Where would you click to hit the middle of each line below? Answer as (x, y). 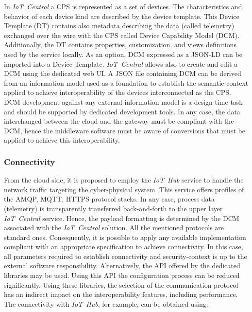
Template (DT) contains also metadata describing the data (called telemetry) (119, 26)
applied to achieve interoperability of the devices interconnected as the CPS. (118, 92)
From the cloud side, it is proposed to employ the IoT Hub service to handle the (124, 180)
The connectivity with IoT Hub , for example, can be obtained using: (106, 303)
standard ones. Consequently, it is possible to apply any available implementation (125, 237)
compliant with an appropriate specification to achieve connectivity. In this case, (124, 247)
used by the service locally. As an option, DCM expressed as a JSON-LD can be (123, 54)
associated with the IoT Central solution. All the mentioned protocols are (114, 228)
